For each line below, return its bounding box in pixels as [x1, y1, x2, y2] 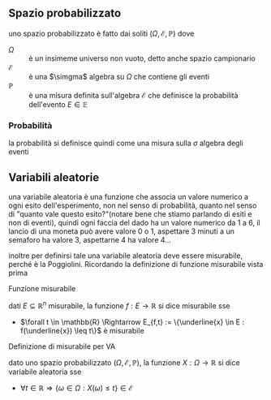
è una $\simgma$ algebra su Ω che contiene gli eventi [28, 71, 209, 81]
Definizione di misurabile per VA [8, 341, 116, 351]
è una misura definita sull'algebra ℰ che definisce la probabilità [28, 90, 239, 100]
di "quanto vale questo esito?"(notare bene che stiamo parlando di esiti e [8, 209, 252, 218]
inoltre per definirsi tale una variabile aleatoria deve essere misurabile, [8, 251, 243, 260]
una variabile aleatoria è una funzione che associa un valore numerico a [8, 191, 249, 201]
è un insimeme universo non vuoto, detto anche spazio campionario [28, 53, 256, 63]
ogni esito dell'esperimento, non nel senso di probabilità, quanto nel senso [8, 200, 257, 210]
